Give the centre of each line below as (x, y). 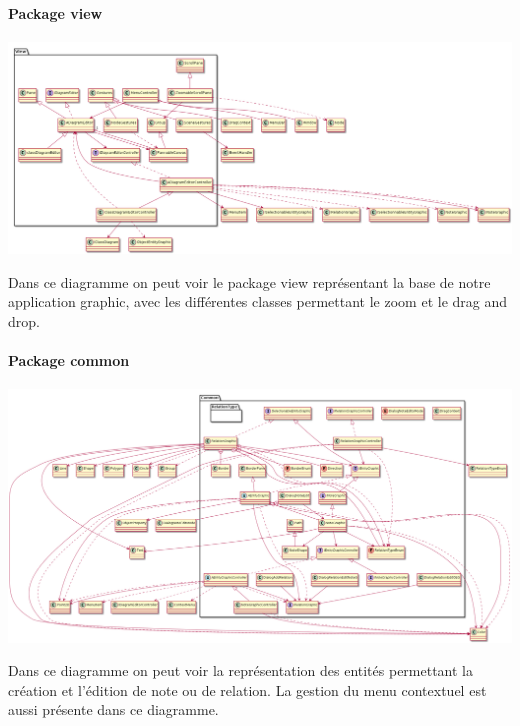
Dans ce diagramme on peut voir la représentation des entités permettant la (240, 670)
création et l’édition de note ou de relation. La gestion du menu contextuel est (247, 689)
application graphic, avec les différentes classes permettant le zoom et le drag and (258, 301)
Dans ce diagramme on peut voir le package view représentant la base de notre (249, 281)
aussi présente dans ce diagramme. (113, 709)
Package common (69, 359)
